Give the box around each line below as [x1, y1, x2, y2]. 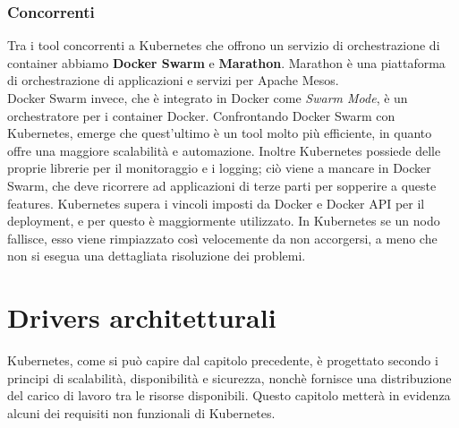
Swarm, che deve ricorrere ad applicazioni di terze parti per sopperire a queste [7, 175, 437, 194]
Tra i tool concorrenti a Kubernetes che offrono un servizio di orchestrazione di [7, 36, 440, 55]
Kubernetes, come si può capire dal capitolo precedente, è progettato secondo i [7, 351, 438, 370]
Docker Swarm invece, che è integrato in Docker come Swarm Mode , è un [7, 89, 408, 107]
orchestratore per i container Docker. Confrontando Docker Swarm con [7, 106, 395, 124]
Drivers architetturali [7, 299, 276, 336]
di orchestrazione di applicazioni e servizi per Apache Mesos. [7, 71, 339, 90]
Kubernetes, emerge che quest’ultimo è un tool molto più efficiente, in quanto [7, 124, 432, 142]
